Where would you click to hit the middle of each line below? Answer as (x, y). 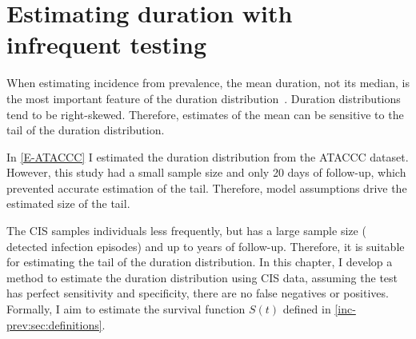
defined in (307, 309)
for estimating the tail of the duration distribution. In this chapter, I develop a (200, 262)
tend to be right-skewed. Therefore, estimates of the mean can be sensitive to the (205, 114)
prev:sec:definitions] (54, 324)
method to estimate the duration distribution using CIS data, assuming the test (202, 277)
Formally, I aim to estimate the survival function (126, 309)
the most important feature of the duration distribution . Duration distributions (204, 98)
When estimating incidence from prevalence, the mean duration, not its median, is (208, 83)
